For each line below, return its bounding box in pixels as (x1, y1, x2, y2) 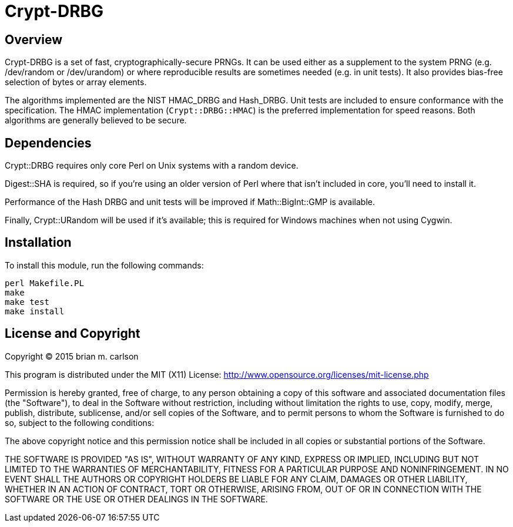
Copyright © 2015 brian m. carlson (5, 351, 139, 361)
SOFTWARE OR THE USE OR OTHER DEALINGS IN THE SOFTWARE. (5, 494, 268, 504)
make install (5, 306, 65, 316)
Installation (5, 235, 72, 250)
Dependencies (5, 135, 92, 150)
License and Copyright (5, 326, 140, 341)
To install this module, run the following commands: (5, 260, 204, 270)
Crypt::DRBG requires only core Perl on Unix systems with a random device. (5, 160, 299, 171)
